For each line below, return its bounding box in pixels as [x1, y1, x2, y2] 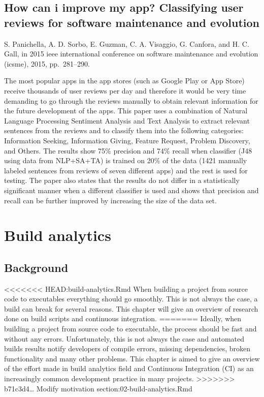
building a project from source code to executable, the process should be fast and [4, 323, 257, 334]
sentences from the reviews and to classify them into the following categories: [4, 125, 244, 136]
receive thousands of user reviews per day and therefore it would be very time [4, 85, 246, 96]
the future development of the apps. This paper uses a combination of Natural [4, 105, 248, 116]
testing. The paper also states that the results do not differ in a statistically [4, 175, 240, 186]
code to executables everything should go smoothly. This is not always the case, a [4, 293, 258, 304]
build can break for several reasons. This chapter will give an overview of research [4, 303, 258, 314]
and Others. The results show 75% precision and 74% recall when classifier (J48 [4, 145, 252, 156]
